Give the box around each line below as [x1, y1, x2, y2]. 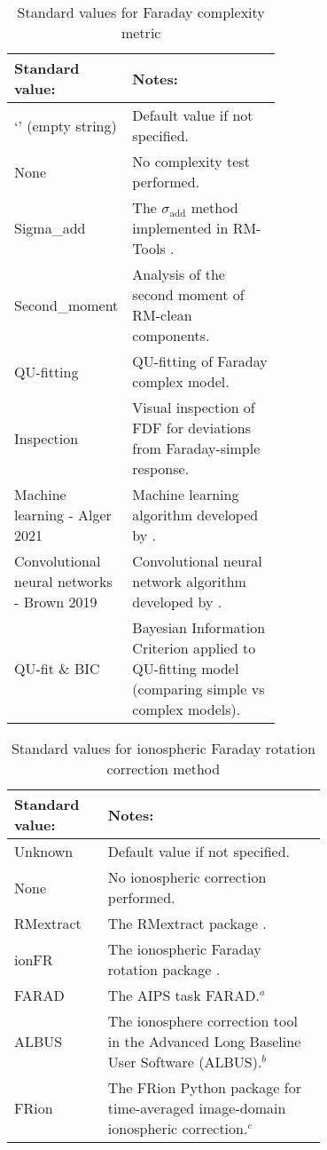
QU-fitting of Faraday [132, 351, 268, 371]
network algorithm [132, 571, 246, 591]
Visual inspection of [132, 397, 255, 417]
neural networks [14, 571, 113, 591]
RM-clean [132, 305, 192, 325]
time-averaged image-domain [107, 1098, 286, 1118]
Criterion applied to [132, 638, 256, 658]
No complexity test [132, 151, 250, 171]
